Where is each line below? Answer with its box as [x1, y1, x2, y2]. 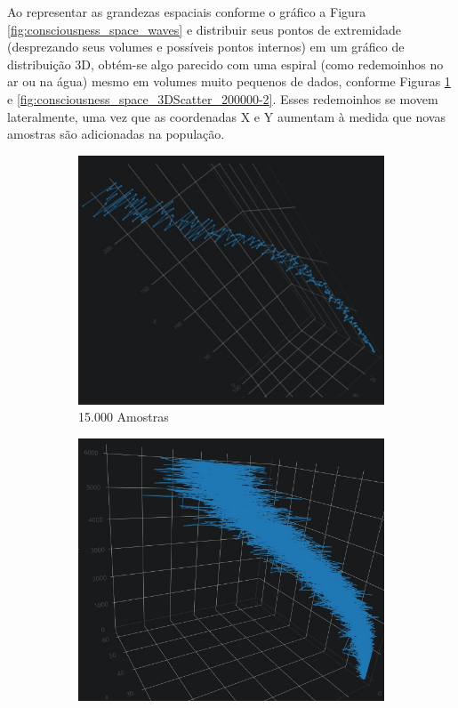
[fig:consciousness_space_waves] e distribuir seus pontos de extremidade [7, 20, 402, 38]
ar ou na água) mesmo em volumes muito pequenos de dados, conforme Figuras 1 [7, 72, 451, 91]
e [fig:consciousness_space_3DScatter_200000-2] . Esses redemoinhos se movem [7, 89, 438, 108]
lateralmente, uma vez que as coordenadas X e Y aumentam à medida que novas [7, 107, 446, 125]
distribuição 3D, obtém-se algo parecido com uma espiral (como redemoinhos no [7, 54, 444, 73]
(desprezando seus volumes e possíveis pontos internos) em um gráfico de [7, 37, 405, 56]
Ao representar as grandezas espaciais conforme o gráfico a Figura [7, 3, 366, 20]
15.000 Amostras [78, 407, 169, 426]
